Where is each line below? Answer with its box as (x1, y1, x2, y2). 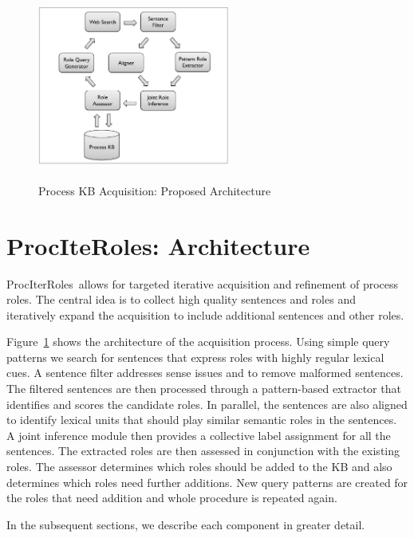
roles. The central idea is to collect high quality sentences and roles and (6, 291, 356, 308)
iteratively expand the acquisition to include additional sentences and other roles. (6, 306, 404, 323)
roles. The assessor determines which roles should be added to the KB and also (6, 458, 392, 475)
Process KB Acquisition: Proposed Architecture (38, 182, 271, 198)
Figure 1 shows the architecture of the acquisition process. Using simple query (6, 333, 390, 350)
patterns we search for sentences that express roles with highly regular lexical (6, 348, 384, 365)
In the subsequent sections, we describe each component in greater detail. (6, 516, 365, 532)
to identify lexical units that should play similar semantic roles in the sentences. (6, 411, 397, 428)
